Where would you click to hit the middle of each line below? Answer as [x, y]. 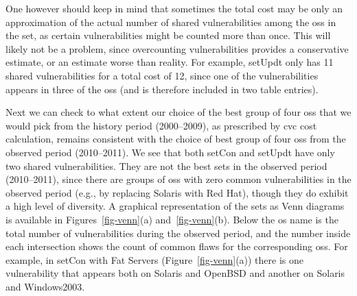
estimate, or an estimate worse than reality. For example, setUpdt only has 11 [170, 62]
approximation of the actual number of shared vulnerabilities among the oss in [171, 22]
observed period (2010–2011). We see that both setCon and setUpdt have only [170, 152]
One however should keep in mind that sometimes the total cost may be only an [174, 8]
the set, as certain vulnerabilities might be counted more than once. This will [168, 35]
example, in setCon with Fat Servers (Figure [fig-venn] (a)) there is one [155, 259]
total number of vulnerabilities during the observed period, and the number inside [178, 233]
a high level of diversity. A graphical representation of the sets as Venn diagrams [175, 206]
